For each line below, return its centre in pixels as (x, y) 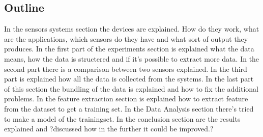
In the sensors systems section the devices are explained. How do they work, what (132, 29)
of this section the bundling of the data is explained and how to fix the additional (131, 88)
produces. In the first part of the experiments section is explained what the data (129, 49)
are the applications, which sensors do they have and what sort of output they (126, 38)
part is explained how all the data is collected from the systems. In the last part (129, 79)
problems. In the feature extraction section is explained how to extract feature (126, 99)
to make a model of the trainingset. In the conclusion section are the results (122, 118)
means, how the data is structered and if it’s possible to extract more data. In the (132, 58)
